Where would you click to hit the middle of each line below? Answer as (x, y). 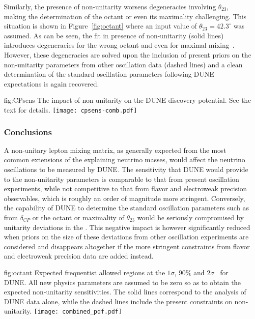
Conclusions (28, 131)
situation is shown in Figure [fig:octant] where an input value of (100, 26)
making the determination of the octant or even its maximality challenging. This (125, 16)
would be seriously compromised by (191, 217)
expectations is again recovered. (52, 83)
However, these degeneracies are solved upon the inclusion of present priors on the (128, 54)
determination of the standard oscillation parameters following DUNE (109, 74)
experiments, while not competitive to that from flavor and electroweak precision (126, 188)
